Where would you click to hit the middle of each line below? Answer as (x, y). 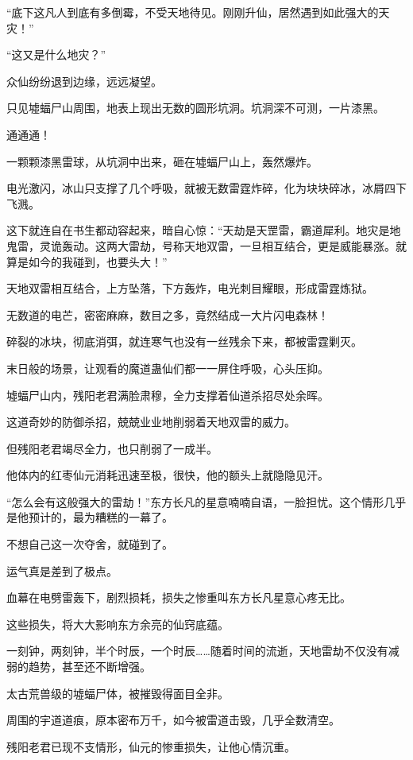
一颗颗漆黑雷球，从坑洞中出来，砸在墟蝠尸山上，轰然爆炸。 (162, 161)
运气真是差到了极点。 (62, 570)
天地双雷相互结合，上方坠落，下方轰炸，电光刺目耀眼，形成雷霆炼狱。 (190, 288)
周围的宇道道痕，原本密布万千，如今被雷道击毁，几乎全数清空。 (173, 720)
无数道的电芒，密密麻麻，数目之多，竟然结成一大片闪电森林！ (168, 314)
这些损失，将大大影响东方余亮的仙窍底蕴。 (118, 624)
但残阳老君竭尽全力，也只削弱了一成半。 (112, 448)
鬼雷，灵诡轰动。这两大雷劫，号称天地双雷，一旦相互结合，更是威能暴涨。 (201, 245)
